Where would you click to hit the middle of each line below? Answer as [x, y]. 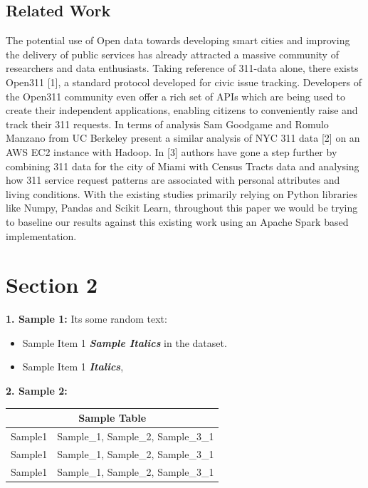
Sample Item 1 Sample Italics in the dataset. [125, 342]
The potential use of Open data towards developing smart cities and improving [178, 40]
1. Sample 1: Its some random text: [86, 319]
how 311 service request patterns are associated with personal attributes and [173, 180]
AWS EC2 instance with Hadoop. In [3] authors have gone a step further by [172, 151]
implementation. [41, 235]
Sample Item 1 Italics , [73, 367]
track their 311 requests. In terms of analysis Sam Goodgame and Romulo [167, 124]
